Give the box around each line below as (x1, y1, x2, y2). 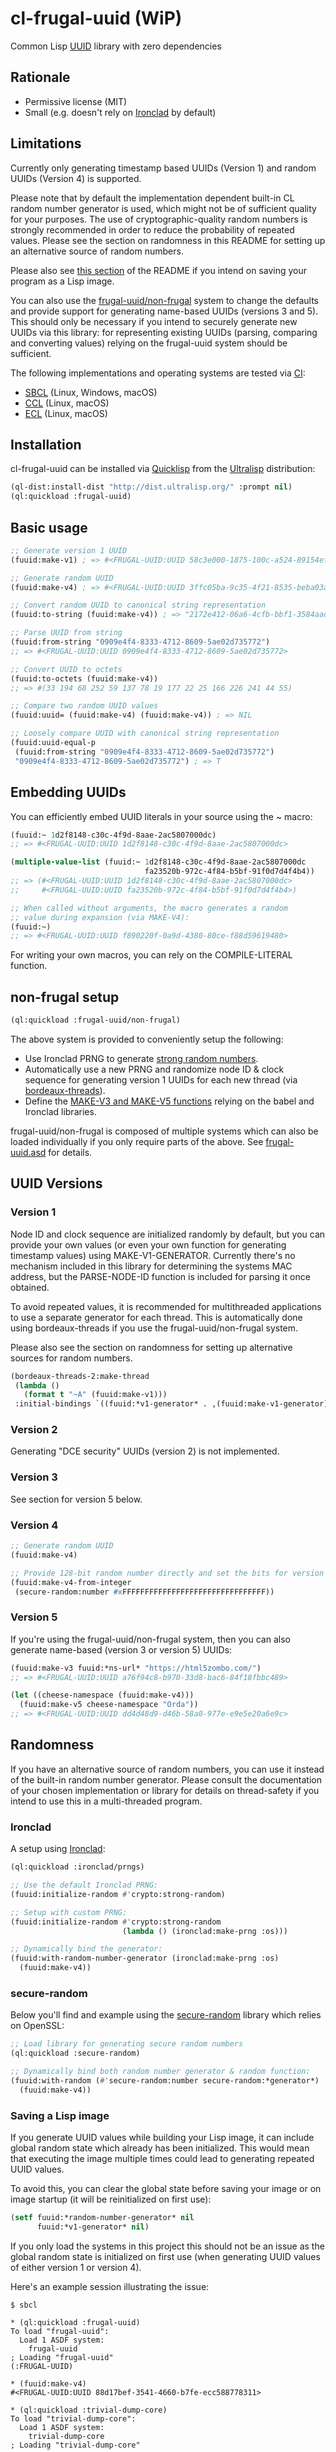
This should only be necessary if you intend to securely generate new (10, 315, 298, 327)
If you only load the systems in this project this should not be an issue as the (10, 2240, 325, 2252)
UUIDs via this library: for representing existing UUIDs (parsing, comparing (10, 326, 318, 338)
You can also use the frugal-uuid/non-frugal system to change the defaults (10, 294, 319, 306)
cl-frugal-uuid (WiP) (10, 7, 183, 30)
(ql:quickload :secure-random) (10, 2048, 141, 2059)
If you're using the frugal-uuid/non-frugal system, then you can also (10, 1633, 291, 1645)
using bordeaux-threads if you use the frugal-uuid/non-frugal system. (10, 1322, 299, 1334)
